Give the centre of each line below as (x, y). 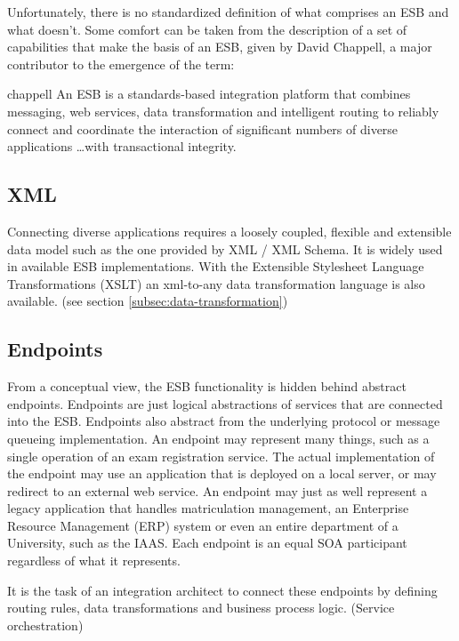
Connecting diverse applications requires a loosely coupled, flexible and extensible (229, 231)
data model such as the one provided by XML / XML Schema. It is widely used (225, 248)
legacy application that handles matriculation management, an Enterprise (208, 508)
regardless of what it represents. (94, 561)
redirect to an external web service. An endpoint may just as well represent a (217, 490)
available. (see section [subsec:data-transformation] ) (148, 301)
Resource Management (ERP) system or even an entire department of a (203, 525)
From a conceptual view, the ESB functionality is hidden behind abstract (207, 386)
